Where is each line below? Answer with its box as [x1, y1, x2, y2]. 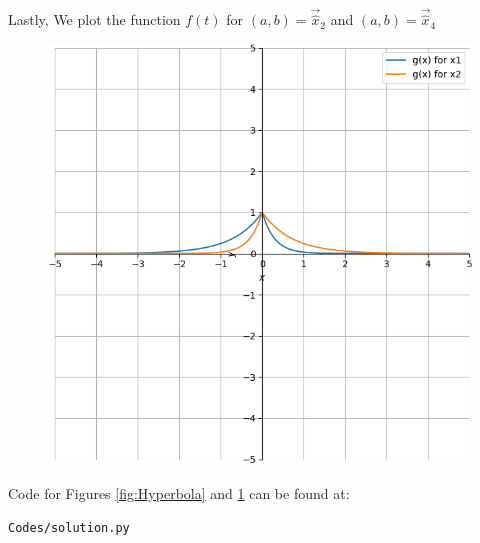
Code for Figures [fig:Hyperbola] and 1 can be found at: [8, 482, 350, 503]
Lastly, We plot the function [8, 9, 181, 30]
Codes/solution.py [8, 520, 130, 535]
